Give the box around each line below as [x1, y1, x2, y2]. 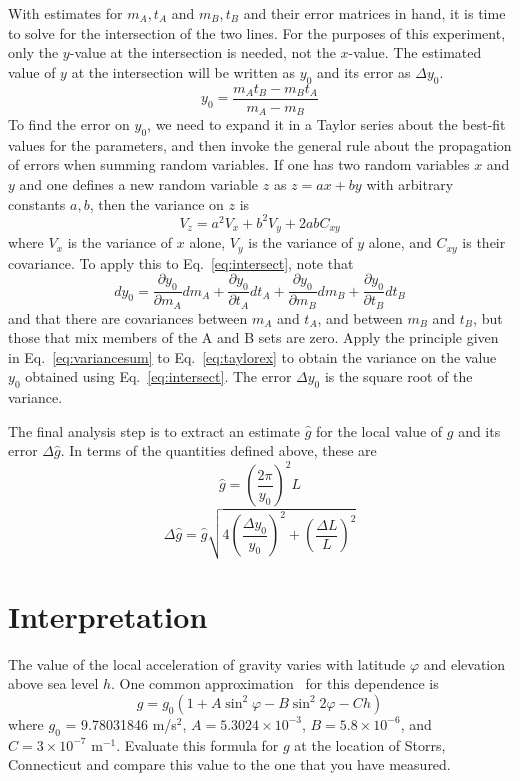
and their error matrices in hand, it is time [243, 3, 506, 23]
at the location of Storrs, [294, 734, 446, 755]
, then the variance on [89, 193, 224, 214]
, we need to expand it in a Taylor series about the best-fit [147, 114, 506, 135]
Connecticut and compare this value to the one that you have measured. [8, 754, 451, 775]
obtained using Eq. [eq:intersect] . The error [25, 366, 292, 387]
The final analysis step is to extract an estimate [8, 420, 301, 441]
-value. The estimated [348, 42, 482, 63]
